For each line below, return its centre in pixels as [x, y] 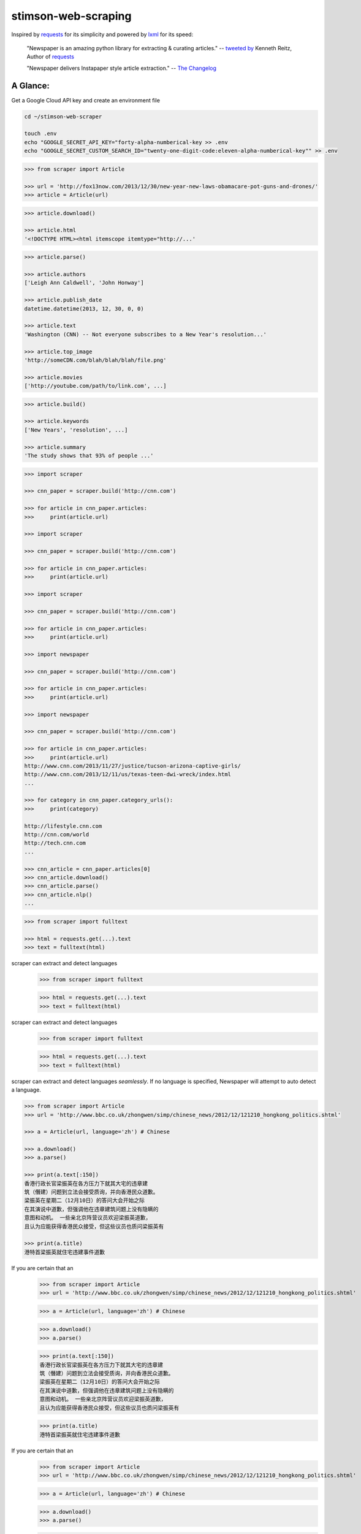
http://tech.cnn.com [55, 843]
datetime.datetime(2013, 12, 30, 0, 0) [84, 309]
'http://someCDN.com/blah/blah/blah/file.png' [95, 360]
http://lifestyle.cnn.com [63, 826]
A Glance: [31, 86]
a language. [26, 1090]
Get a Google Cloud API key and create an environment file [86, 100]
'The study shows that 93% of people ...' [89, 456]
